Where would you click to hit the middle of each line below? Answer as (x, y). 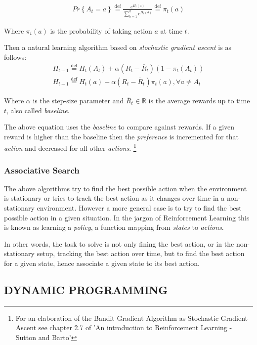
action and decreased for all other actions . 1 (70, 147)
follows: (15, 57)
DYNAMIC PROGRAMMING (86, 289)
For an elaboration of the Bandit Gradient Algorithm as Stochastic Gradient (132, 318)
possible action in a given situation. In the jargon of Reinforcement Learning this (127, 217)
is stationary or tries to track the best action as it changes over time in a (114, 198)
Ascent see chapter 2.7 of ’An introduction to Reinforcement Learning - (124, 327)
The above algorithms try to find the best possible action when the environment (126, 188)
